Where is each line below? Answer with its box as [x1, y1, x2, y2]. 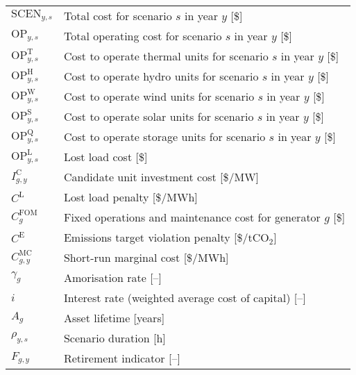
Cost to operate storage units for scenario [63, 128, 266, 144]
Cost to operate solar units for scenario [63, 108, 254, 124]
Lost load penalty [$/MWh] [63, 189, 198, 205]
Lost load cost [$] [63, 149, 148, 165]
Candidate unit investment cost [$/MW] [63, 169, 260, 185]
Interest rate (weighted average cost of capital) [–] [63, 290, 306, 306]
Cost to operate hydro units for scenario [63, 68, 259, 84]
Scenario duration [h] [63, 330, 166, 346]
